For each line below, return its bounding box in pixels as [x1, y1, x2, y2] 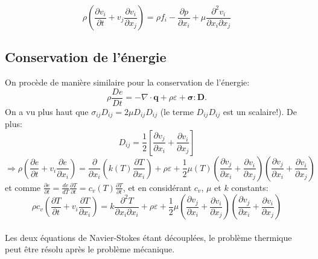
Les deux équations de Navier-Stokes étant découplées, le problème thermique [5, 231, 292, 243]
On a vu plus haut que [5, 105, 89, 117]
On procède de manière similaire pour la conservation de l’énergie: [5, 76, 250, 89]
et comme [5, 181, 41, 193]
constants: [231, 181, 269, 193]
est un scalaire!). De [223, 105, 297, 117]
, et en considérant [122, 181, 192, 193]
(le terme [160, 105, 194, 117]
